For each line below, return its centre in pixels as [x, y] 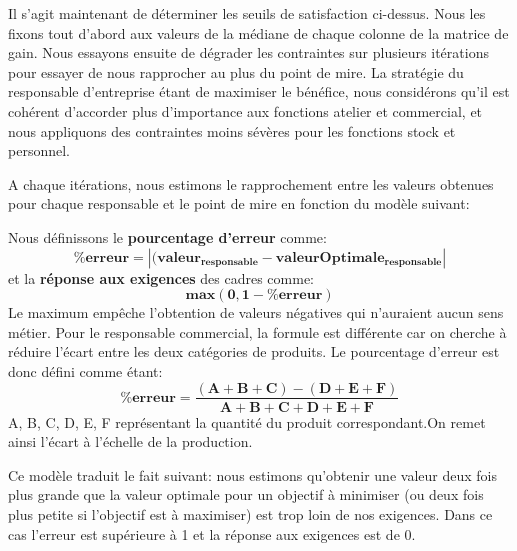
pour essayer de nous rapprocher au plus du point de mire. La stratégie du [236, 71]
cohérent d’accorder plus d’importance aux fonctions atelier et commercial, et [245, 110]
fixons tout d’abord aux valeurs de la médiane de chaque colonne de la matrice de [258, 32]
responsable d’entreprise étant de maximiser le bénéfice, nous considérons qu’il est [259, 91]
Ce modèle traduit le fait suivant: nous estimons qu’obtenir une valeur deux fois [252, 474]
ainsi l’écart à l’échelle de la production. [130, 441]
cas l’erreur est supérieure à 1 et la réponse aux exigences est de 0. [212, 533]
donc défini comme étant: [85, 370]
